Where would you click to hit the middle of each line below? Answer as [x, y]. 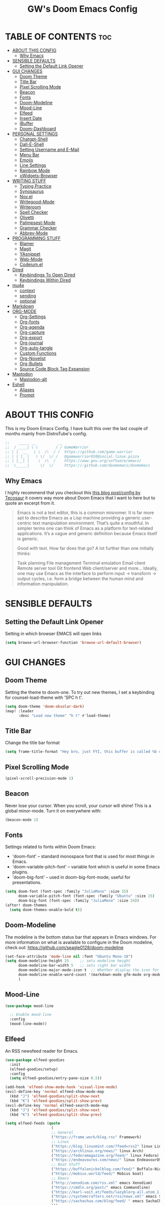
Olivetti [27, 217]
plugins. [20, 872]
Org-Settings [33, 316]
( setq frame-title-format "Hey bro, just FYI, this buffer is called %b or [84, 752]
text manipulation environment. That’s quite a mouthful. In [91, 523]
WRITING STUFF [29, 181]
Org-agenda [32, 327]
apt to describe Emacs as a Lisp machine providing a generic [79, 517]
